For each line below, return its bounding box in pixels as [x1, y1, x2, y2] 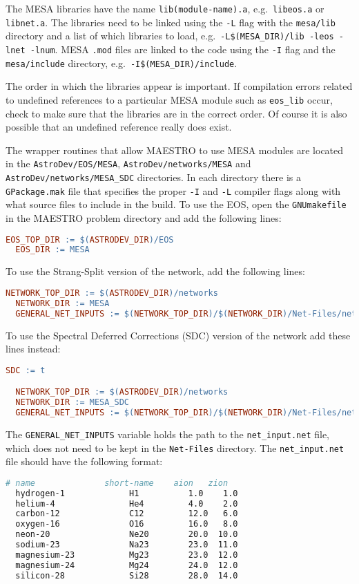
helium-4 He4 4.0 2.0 [15, 498, 238, 509]
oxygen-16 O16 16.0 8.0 [15, 519, 238, 529]
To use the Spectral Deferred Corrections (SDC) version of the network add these [6, 328, 351, 342]
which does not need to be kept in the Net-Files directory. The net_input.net [6, 440, 345, 455]
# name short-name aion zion [6, 478, 229, 488]
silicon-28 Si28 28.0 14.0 [15, 570, 238, 581]
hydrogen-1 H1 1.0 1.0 [15, 488, 238, 498]
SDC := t [6, 365, 46, 375]
